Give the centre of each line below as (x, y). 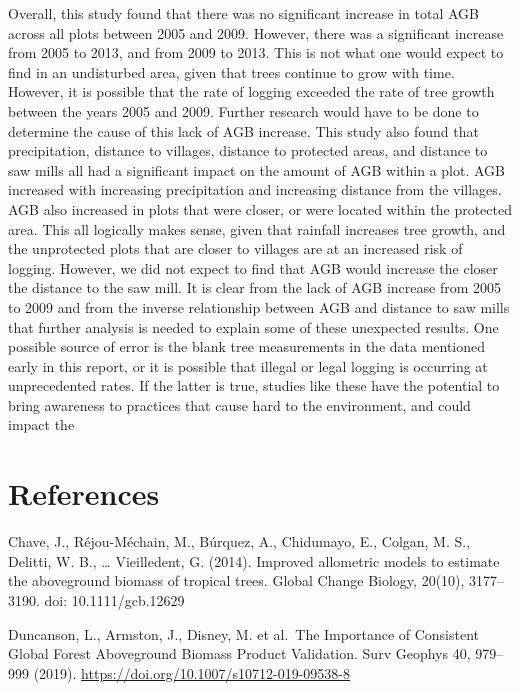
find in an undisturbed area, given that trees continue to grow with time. (231, 71)
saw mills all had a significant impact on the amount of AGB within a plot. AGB (257, 169)
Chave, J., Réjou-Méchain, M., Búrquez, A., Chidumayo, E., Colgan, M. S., (239, 541)
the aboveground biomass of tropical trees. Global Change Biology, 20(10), (236, 580)
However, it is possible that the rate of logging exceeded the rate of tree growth (251, 91)
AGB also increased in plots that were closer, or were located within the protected (260, 208)
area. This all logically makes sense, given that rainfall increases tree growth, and (257, 228)
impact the (41, 424)
